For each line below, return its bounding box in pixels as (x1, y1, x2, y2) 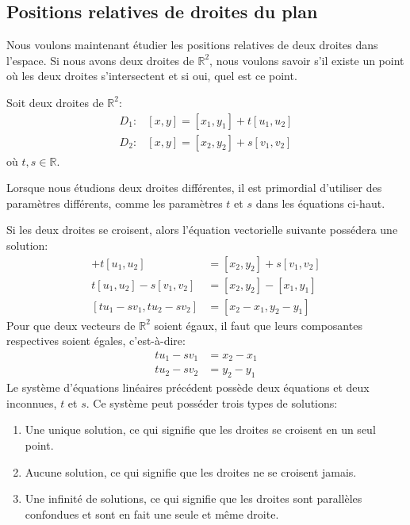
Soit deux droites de (6, 94, 104, 110)
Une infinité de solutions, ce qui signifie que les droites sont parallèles (25, 490, 362, 507)
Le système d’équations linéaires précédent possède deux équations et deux (6, 379, 370, 396)
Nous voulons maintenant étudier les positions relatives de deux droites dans (6, 36, 378, 53)
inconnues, (6, 394, 57, 411)
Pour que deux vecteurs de (6, 316, 136, 333)
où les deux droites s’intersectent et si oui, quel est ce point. (6, 67, 297, 84)
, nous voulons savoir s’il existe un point (209, 52, 404, 68)
